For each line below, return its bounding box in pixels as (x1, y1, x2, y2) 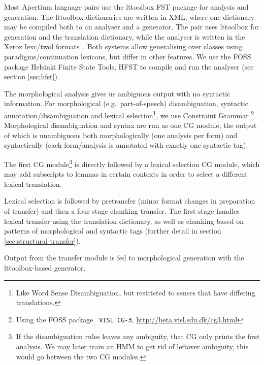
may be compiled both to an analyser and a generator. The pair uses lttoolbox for (4, 21, 259, 32)
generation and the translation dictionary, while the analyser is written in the (4, 31, 245, 42)
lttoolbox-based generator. (4, 262, 86, 273)
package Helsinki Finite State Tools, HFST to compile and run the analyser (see (4, 61, 254, 72)
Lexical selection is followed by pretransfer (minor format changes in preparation (4, 195, 255, 206)
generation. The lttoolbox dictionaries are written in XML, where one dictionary (4, 11, 255, 22)
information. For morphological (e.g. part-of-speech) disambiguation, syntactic (4, 98, 248, 109)
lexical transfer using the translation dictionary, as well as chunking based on (4, 215, 244, 226)
